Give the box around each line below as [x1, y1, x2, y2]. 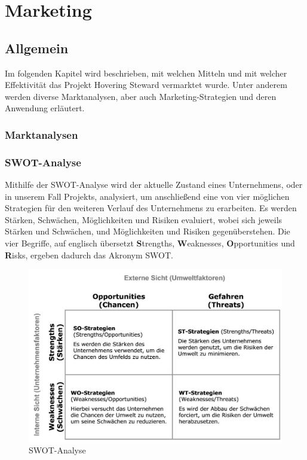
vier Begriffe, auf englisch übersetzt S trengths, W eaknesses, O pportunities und [5, 236, 295, 249]
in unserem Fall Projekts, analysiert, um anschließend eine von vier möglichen [5, 190, 290, 202]
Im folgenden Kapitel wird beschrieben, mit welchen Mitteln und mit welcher [5, 66, 287, 79]
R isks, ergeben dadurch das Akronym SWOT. [5, 248, 173, 261]
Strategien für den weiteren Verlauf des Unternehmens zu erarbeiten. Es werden [5, 202, 297, 214]
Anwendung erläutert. [5, 102, 85, 114]
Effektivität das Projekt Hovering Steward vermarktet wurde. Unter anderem [5, 78, 287, 91]
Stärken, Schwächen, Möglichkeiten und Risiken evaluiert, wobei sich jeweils [5, 213, 283, 226]
